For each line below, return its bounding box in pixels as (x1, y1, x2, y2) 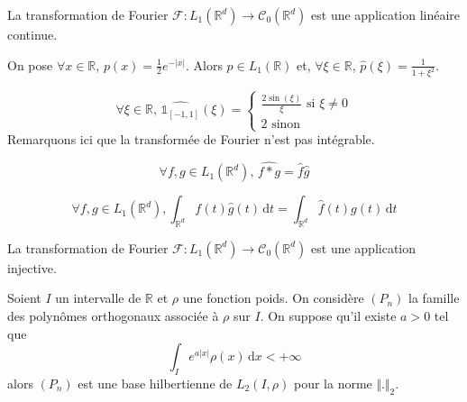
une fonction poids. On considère (182, 288, 364, 307)
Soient (7, 288, 41, 307)
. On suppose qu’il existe (260, 306, 397, 325)
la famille (408, 288, 460, 307)
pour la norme (293, 374, 372, 393)
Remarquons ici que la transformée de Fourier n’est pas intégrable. (7, 130, 375, 149)
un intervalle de (55, 288, 142, 307)
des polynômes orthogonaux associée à (7, 306, 219, 325)
